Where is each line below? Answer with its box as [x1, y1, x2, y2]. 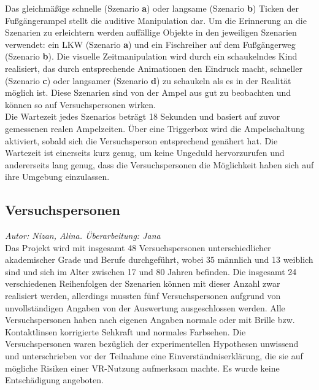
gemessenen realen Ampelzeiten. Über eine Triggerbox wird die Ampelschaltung [5, 122, 305, 135]
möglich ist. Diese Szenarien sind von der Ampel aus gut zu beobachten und [5, 86, 291, 99]
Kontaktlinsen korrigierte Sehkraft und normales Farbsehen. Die [5, 325, 246, 338]
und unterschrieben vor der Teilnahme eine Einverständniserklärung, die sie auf [5, 349, 303, 362]
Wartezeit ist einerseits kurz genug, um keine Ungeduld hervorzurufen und [5, 146, 285, 159]
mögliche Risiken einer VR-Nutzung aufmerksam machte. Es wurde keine [5, 361, 280, 374]
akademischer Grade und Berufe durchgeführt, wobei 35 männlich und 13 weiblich [5, 253, 313, 266]
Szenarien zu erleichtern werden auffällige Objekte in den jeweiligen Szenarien [5, 26, 297, 39]
